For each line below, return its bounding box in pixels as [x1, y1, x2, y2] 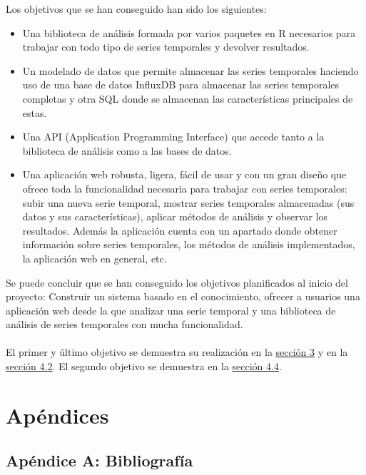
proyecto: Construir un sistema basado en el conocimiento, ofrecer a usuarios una [6, 289, 360, 304]
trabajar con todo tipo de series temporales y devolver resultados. [22, 39, 310, 54]
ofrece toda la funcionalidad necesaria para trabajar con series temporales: [22, 180, 347, 195]
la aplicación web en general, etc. [22, 250, 167, 265]
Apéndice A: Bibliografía [6, 449, 193, 471]
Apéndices [6, 400, 109, 429]
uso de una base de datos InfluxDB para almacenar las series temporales [22, 77, 340, 92]
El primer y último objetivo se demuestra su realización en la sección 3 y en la [6, 344, 348, 359]
